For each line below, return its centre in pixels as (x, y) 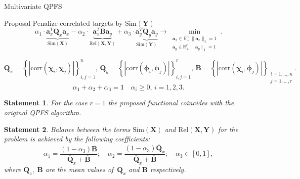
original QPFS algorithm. (43, 112)
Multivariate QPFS (33, 6)
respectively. (168, 169)
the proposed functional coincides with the (171, 103)
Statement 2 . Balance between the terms (67, 129)
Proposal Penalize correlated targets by (64, 22)
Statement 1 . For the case (46, 103)
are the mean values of (79, 169)
